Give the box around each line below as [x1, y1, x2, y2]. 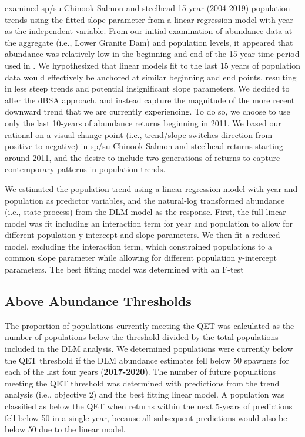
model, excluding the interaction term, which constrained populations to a [5, 240, 272, 252]
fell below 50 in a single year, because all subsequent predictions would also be [5, 411, 287, 423]
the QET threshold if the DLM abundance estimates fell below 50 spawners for [5, 354, 290, 366]
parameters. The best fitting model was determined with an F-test [5, 263, 244, 275]
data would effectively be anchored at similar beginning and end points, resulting [5, 70, 297, 83]
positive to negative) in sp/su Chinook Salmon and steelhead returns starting [5, 140, 283, 152]
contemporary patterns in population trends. [5, 163, 166, 175]
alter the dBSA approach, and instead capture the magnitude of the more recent [5, 93, 295, 106]
